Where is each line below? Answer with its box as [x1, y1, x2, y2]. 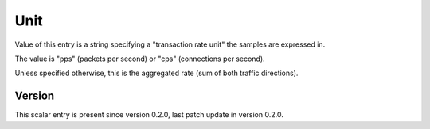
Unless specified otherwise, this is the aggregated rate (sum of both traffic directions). [14, 68, 299, 78]
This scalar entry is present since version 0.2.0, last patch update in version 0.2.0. [14, 110, 284, 120]
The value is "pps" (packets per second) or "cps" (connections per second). [14, 54, 266, 63]
